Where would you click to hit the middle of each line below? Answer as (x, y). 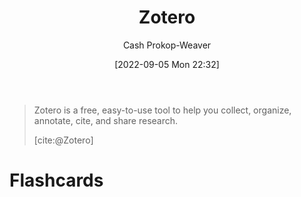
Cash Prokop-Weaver (167, 45)
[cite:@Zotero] (63, 140)
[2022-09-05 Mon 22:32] (167, 64)
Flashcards (56, 180)
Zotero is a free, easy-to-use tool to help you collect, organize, (162, 110)
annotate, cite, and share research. (106, 120)
